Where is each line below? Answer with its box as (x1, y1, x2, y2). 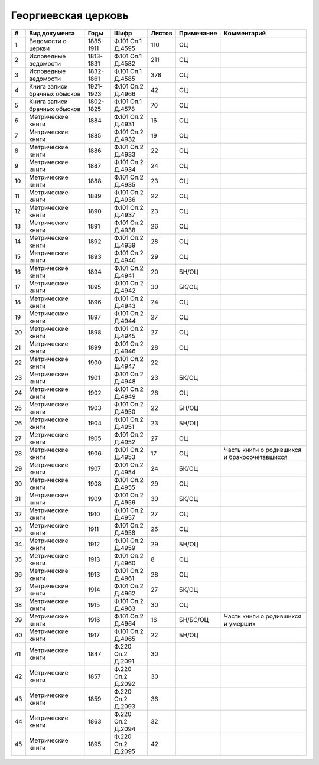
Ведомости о (28, 37, 67, 45)
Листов (151, 29, 172, 37)
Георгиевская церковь (11, 9, 129, 22)
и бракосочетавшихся (223, 453, 288, 461)
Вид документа (28, 29, 75, 37)
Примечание (179, 29, 217, 37)
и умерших (223, 619, 256, 627)
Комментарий (223, 29, 266, 37)
